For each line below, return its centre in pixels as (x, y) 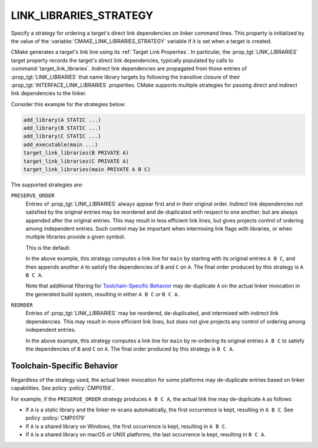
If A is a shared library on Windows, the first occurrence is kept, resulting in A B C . (126, 426)
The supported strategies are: (47, 184)
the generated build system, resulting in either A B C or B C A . (102, 294)
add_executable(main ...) (61, 144)
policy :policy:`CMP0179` (56, 418)
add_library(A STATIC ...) (62, 120)
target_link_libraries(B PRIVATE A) (76, 153)
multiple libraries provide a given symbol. (76, 237)
